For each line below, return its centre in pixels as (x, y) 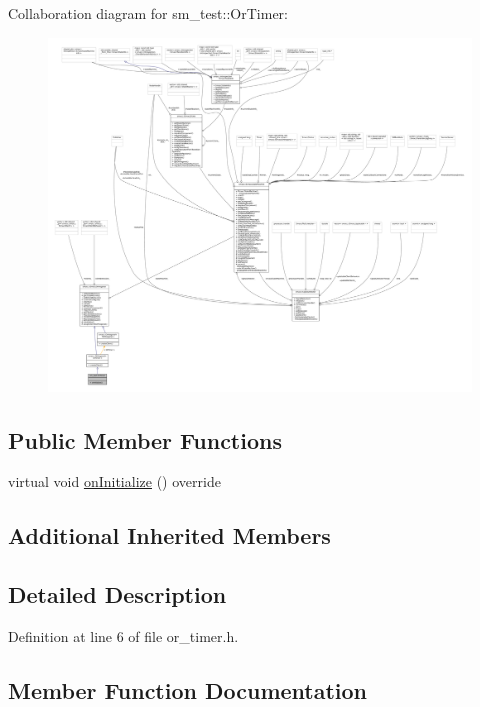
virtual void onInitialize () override (114, 481)
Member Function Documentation (188, 689)
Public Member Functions (145, 439)
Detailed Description (117, 594)
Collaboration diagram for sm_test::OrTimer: (148, 13)
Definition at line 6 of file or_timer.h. (123, 635)
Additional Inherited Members (169, 535)
